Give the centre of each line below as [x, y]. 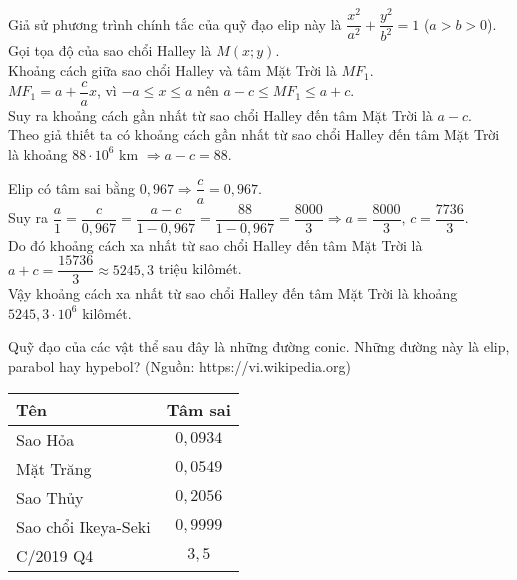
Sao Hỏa [45, 439]
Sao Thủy [50, 497]
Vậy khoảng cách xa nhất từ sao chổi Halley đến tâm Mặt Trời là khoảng [233, 293]
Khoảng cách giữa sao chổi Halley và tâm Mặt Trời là [172, 70]
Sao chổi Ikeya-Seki [83, 526]
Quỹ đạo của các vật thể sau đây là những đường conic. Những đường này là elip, [259, 346]
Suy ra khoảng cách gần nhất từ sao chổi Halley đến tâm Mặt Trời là [220, 114]
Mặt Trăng [54, 468]
